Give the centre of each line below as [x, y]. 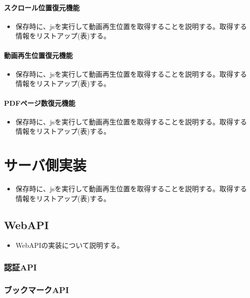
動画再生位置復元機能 [38, 55]
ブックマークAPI [37, 289]
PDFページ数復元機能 [40, 103]
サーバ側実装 [45, 165]
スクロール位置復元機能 [42, 7]
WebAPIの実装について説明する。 [69, 245]
